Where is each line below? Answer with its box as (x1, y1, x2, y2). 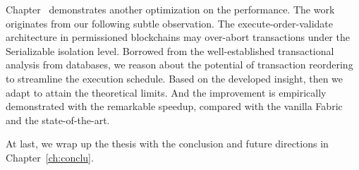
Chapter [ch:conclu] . (6, 150, 94, 164)
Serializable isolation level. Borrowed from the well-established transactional (6, 43, 334, 58)
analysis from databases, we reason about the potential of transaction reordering (6, 57, 353, 72)
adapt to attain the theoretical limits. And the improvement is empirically (6, 85, 327, 99)
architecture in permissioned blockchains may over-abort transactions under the (6, 30, 350, 44)
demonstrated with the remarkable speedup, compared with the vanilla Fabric (6, 99, 343, 114)
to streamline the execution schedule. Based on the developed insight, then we (6, 71, 343, 85)
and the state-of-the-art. (6, 112, 110, 127)
